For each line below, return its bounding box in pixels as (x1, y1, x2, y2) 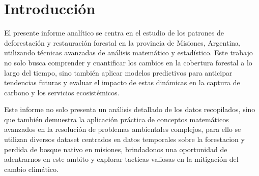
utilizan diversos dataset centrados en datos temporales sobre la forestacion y (4, 134, 245, 145)
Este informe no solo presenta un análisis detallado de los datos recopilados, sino (4, 104, 255, 115)
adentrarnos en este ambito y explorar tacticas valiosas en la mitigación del (4, 154, 239, 164)
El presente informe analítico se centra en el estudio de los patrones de (4, 27, 224, 38)
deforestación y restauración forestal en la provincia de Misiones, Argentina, (4, 37, 241, 48)
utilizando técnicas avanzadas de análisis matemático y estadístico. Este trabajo (4, 47, 253, 58)
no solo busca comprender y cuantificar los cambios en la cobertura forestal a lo (4, 57, 252, 67)
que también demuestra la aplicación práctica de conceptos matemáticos (4, 114, 229, 124)
